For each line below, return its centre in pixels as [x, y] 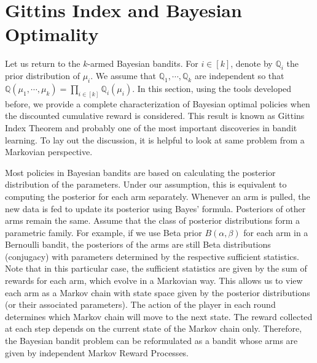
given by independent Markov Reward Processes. [97, 352]
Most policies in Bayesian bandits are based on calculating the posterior [140, 172]
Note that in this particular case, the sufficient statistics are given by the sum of [156, 268]
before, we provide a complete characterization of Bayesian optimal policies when [158, 103]
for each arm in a [276, 232]
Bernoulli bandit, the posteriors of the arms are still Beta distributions [138, 244]
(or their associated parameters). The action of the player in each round [140, 304]
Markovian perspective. [49, 152]
